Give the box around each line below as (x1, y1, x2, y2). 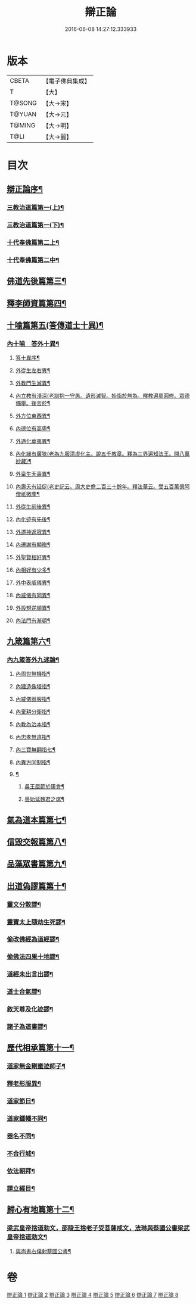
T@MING (10, 121, 36, 129)
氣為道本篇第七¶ (7, 815, 67, 825)
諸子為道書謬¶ (7, 1022, 47, 1031)
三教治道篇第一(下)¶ (7, 221, 64, 229)
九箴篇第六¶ (7, 636, 51, 646)
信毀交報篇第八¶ (7, 837, 67, 847)
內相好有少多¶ (15, 566, 51, 573)
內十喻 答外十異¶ (7, 340, 60, 348)
